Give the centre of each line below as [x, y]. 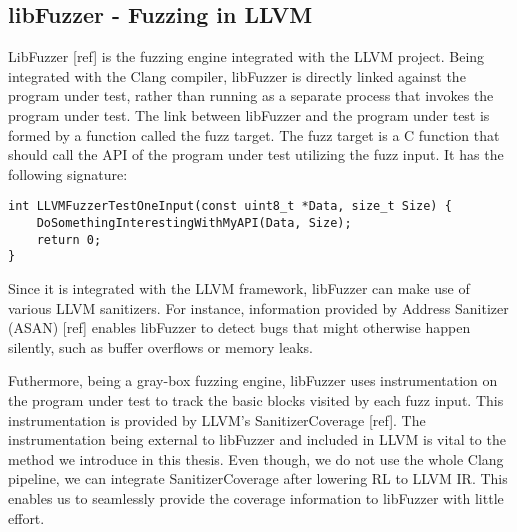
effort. [26, 517]
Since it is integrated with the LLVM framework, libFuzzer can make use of [239, 287]
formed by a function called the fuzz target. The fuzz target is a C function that [254, 134]
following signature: [68, 173]
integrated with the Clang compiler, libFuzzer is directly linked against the [237, 75]
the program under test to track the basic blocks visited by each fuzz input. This [256, 399]
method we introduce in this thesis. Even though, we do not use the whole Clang [256, 458]
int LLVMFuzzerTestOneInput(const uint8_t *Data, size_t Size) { [230, 206]
